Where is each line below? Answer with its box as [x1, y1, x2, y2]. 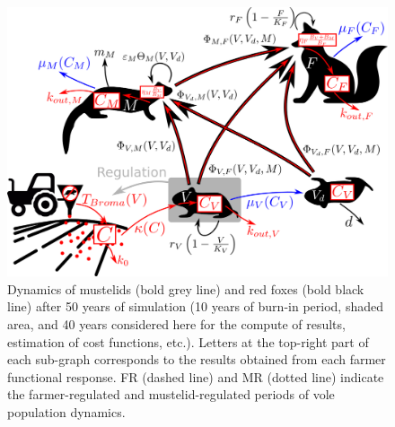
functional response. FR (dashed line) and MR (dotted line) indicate [7, 367, 384, 386]
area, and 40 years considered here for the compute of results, [7, 314, 346, 333]
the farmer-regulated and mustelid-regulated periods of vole [7, 385, 335, 404]
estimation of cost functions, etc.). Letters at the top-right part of [7, 332, 369, 351]
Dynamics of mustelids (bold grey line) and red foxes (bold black [7, 279, 364, 298]
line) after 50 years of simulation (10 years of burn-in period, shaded [7, 297, 383, 316]
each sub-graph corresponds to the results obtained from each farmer [7, 350, 386, 369]
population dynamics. [7, 402, 126, 421]
